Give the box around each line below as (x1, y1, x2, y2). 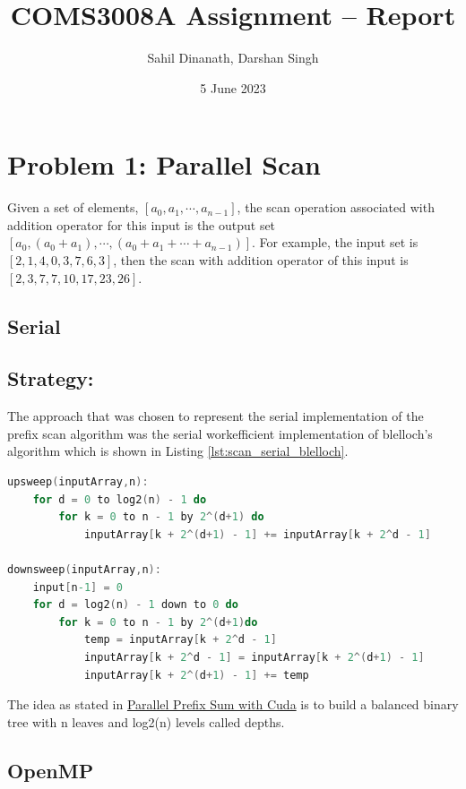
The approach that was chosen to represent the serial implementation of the (7, 407, 424, 425)
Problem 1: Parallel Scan (7, 146, 321, 183)
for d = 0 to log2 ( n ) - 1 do (32, 493, 207, 506)
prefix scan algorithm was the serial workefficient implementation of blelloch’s (7, 424, 433, 442)
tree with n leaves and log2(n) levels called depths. (7, 712, 285, 731)
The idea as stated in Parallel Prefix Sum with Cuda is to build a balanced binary (7, 695, 459, 714)
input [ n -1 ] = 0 (32, 580, 123, 594)
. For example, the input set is (252, 233, 419, 252)
